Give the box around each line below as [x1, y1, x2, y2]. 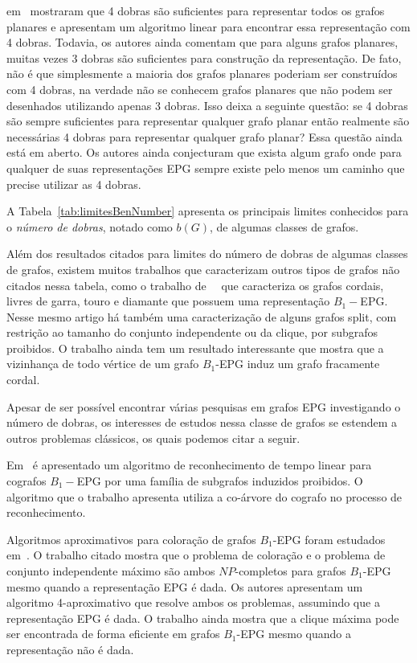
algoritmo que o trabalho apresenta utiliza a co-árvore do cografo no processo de [6, 488, 403, 505]
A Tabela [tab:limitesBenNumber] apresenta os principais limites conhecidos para [6, 203, 409, 219]
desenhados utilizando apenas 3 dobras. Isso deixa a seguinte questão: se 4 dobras [6, 96, 408, 113]
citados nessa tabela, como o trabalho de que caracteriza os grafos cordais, [6, 276, 384, 293]
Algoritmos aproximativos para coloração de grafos [6, 530, 256, 547]
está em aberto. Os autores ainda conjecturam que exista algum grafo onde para [6, 144, 402, 161]
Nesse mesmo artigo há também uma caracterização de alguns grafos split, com [6, 308, 397, 325]
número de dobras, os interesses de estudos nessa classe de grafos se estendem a [6, 414, 398, 431]
